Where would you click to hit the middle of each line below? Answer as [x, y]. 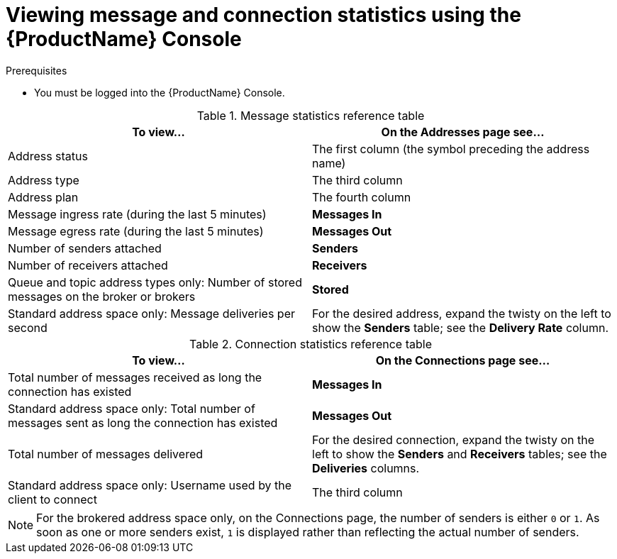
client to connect [52, 499]
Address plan [43, 197]
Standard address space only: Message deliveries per [152, 313]
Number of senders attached [85, 248]
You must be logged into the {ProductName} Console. [160, 92]
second [28, 327]
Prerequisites [37, 70]
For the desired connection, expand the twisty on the [454, 439]
